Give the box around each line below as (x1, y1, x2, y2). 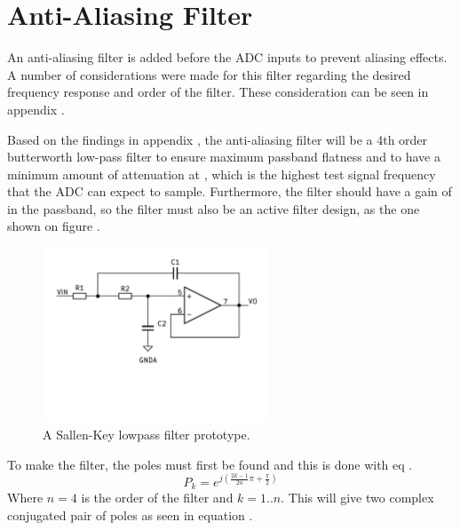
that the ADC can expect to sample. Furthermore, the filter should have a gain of (7, 182, 452, 201)
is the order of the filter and (81, 488, 234, 507)
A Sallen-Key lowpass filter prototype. (43, 425, 250, 444)
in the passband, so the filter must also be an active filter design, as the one (7, 199, 420, 218)
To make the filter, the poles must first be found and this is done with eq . (7, 455, 413, 473)
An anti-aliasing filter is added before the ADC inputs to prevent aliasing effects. (7, 48, 448, 67)
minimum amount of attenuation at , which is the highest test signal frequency (7, 164, 436, 183)
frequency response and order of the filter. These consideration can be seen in (7, 83, 429, 101)
